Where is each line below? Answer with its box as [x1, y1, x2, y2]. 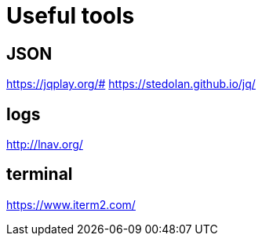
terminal [6, 164, 73, 185]
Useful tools [6, 2, 135, 29]
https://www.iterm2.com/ [6, 197, 136, 211]
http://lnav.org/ [6, 137, 83, 152]
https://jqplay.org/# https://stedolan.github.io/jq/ [6, 77, 256, 91]
